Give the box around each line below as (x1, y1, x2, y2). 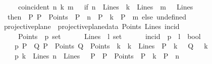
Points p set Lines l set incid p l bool (18, 30, 201, 41)
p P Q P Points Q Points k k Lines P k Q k (14, 40, 208, 51)
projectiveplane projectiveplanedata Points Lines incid (4, 21, 180, 31)
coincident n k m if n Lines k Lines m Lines (18, 1, 193, 11)
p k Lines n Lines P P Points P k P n (14, 50, 179, 60)
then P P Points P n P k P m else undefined (7, 11, 187, 21)
